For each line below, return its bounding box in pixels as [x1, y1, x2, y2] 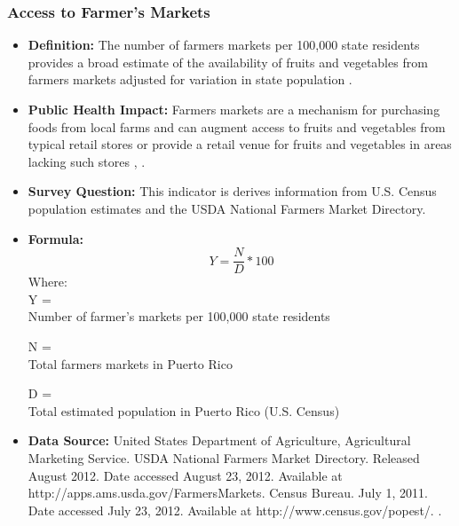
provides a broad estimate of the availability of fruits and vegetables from [28, 52, 428, 71]
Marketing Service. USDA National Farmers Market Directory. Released [28, 448, 420, 467]
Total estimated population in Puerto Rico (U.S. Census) [28, 401, 340, 420]
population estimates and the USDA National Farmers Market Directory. [28, 199, 426, 217]
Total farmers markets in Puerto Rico [28, 354, 233, 373]
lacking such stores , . [28, 152, 146, 170]
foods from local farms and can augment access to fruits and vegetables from [28, 117, 446, 136]
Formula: [28, 229, 83, 247]
